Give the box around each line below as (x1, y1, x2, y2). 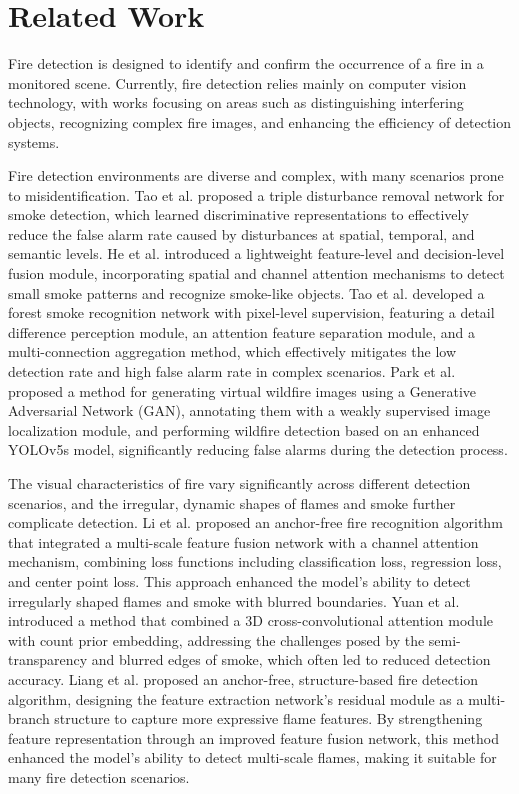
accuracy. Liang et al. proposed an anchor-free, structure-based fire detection (8, 668, 479, 689)
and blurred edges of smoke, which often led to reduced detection (91, 649, 491, 670)
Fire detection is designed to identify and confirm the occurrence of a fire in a (8, 53, 484, 74)
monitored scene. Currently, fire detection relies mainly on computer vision (8, 72, 467, 93)
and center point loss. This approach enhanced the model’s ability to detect (8, 570, 471, 591)
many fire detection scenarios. (8, 766, 190, 787)
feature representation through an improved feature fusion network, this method (8, 727, 499, 748)
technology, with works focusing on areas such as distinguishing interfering (8, 92, 464, 113)
